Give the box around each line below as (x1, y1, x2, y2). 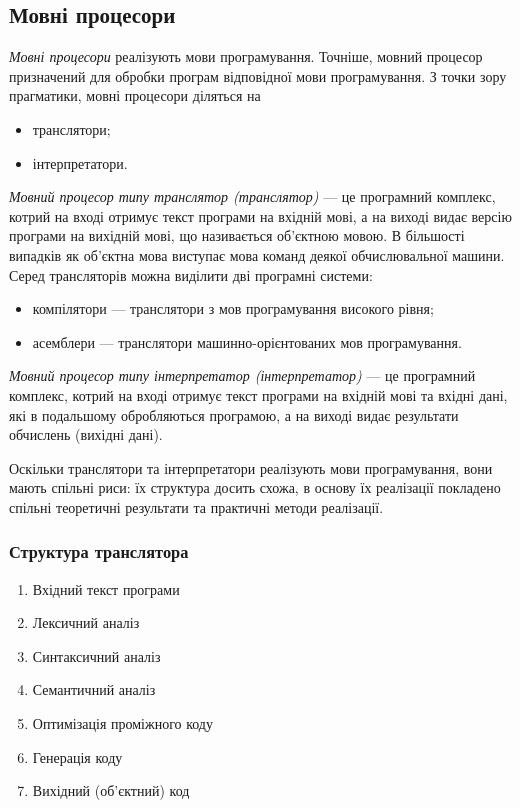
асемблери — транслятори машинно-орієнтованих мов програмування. (32, 331, 462, 352)
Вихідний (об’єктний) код (32, 780, 190, 801)
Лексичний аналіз (32, 612, 140, 633)
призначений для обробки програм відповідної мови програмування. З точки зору (9, 65, 507, 86)
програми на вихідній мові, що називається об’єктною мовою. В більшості (9, 225, 465, 246)
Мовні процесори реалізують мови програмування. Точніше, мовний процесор (9, 46, 483, 67)
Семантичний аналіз (32, 679, 156, 700)
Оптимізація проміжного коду (32, 713, 213, 734)
